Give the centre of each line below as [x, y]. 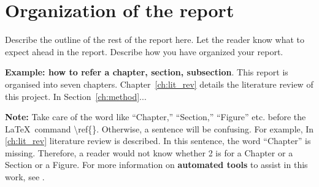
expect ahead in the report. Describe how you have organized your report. [144, 51]
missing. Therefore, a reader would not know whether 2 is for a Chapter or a [149, 152]
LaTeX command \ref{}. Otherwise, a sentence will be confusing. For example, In [159, 128]
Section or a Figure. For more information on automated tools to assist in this [156, 165]
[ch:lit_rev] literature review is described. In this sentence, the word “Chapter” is [158, 141]
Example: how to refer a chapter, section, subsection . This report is [147, 72]
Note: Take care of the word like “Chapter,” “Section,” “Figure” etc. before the [156, 117]
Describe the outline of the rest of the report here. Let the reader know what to [155, 40]
